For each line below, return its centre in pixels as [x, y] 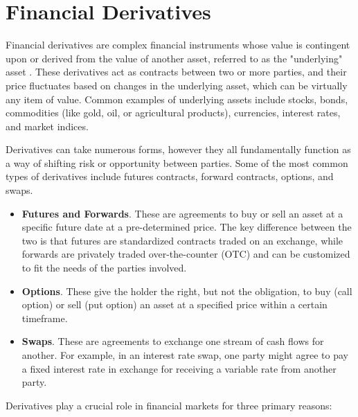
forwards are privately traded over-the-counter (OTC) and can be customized [186, 254]
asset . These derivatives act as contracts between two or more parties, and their [176, 72]
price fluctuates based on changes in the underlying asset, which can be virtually [177, 85]
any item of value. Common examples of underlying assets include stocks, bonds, [177, 99]
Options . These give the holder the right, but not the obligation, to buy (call [187, 291]
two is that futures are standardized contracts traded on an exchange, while [182, 240]
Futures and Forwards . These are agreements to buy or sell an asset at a [182, 213]
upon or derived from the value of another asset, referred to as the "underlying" [174, 58]
